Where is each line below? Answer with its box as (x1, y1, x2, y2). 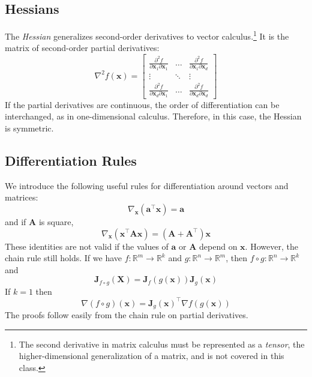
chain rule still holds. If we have (5, 252, 122, 264)
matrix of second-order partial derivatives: (5, 41, 160, 54)
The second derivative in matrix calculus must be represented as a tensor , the (19, 337, 305, 350)
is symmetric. (5, 121, 54, 134)
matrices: (5, 191, 38, 204)
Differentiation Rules (5, 151, 137, 169)
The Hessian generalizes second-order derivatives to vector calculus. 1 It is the (5, 28, 289, 42)
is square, (38, 215, 74, 228)
